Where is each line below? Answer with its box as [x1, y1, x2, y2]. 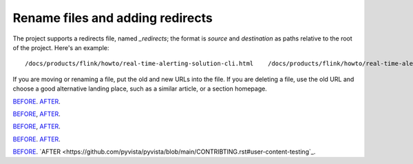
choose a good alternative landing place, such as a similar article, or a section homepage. [12, 84, 268, 93]
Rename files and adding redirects [12, 10, 213, 25]
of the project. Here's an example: [12, 43, 109, 51]
